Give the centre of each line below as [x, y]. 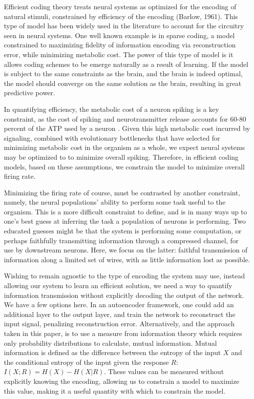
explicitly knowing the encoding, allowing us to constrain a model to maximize [122, 381]
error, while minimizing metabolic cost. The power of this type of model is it [119, 54]
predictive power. [30, 93]
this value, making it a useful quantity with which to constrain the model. [115, 390]
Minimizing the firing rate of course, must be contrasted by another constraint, [122, 192]
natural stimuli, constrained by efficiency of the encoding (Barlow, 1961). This [121, 16]
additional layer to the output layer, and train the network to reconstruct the [120, 314]
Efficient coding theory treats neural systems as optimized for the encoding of [120, 6]
